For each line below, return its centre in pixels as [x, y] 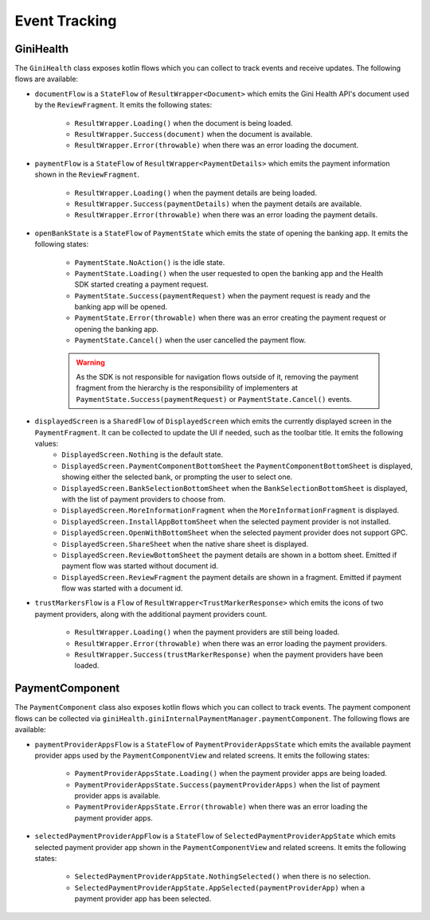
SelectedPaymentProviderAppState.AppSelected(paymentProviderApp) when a [220, 887]
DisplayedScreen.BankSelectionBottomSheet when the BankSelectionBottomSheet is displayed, [235, 488]
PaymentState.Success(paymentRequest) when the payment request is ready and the [223, 295]
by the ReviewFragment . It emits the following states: [123, 105]
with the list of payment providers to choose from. [144, 499]
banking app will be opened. [121, 307]
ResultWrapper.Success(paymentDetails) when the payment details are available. [218, 204]
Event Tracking [66, 21]
